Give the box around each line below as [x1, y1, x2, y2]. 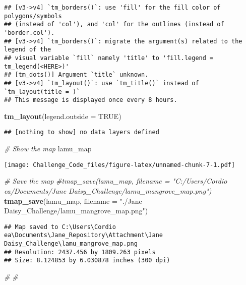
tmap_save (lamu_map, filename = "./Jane [4, 195, 142, 206]
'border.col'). [4, 29, 55, 36]
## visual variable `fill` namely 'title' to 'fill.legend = [4, 54, 214, 62]
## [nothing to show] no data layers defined [4, 129, 159, 136]
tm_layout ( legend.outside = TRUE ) [4, 110, 121, 121]
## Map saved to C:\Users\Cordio [4, 223, 116, 231]
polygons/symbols [4, 12, 62, 20]
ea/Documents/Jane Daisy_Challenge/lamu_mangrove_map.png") [4, 185, 212, 196]
